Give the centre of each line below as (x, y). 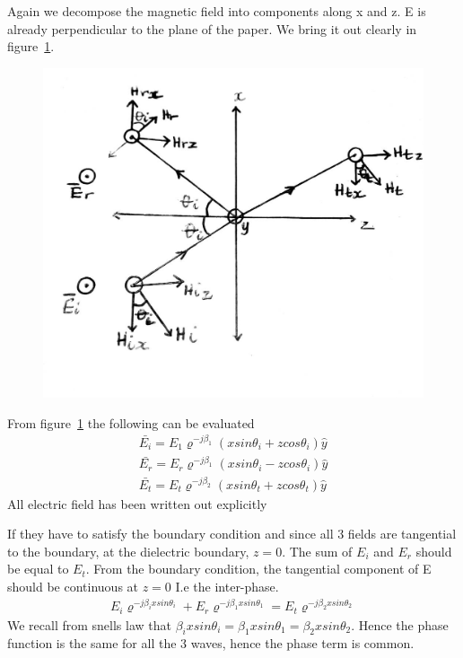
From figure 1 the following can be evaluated (131, 422)
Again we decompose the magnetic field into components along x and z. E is (217, 11)
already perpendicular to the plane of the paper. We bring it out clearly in (212, 28)
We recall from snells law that (89, 624)
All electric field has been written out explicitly (137, 503)
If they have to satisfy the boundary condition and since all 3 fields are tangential (232, 534)
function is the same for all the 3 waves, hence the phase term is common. (211, 643)
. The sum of (317, 551)
